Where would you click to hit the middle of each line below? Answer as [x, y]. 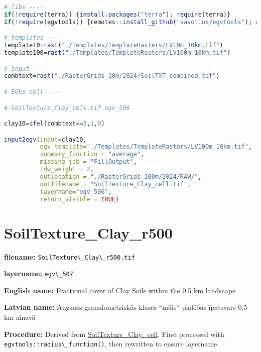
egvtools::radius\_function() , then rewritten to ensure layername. [112, 344]
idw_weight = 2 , [67, 169]
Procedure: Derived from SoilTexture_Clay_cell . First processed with [114, 334]
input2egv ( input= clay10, [45, 139]
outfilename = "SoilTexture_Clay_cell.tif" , [115, 184]
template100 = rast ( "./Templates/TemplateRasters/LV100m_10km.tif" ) [117, 53]
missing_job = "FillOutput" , [88, 162]
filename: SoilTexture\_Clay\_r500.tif [70, 256]
